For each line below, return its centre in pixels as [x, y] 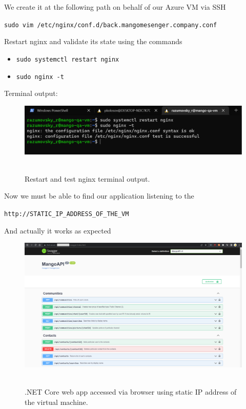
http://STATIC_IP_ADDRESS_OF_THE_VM [67, 214]
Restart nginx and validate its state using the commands [93, 41]
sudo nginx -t [40, 77]
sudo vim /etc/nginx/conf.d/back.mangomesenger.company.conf [111, 25]
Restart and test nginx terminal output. [87, 178]
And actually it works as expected [58, 230]
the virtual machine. [56, 402]
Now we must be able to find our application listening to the [99, 196]
